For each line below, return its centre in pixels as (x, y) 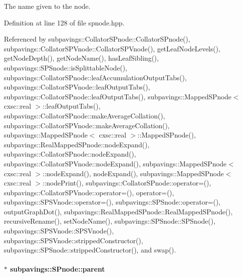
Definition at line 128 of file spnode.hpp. (64, 22)
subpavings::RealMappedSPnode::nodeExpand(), (77, 144)
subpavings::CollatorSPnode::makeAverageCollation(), (85, 115)
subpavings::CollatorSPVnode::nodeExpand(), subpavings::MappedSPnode (115, 163)
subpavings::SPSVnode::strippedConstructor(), (74, 240)
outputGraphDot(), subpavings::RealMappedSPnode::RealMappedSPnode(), (118, 211)
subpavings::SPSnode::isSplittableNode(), (66, 67)
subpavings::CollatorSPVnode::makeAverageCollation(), (87, 125)
